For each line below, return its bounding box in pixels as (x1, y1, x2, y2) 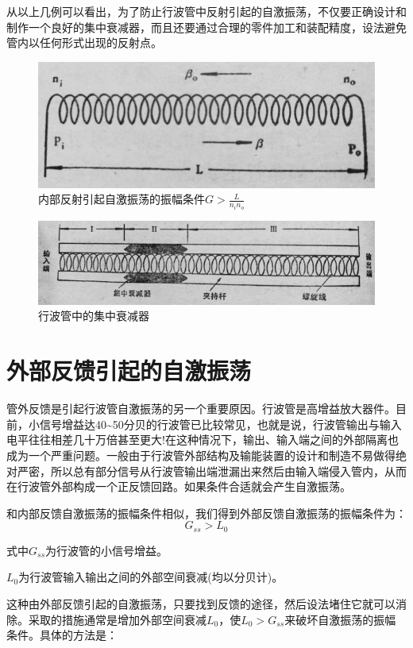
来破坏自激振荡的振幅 (284, 611, 396, 627)
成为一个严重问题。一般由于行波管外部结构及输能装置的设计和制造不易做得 (6, 446, 396, 463)
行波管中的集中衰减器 (38, 307, 149, 324)
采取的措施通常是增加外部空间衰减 (28, 611, 206, 627)
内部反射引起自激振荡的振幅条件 (38, 191, 205, 207)
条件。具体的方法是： (6, 627, 118, 643)
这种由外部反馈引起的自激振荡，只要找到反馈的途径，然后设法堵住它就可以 (6, 595, 396, 611)
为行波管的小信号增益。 (45, 542, 168, 558)
